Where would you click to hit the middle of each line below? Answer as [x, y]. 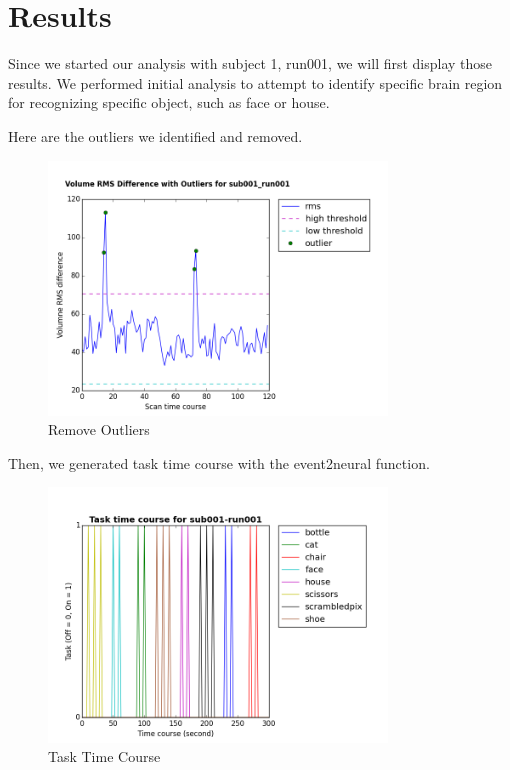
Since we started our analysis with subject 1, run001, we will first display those [250, 63]
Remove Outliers [99, 429]
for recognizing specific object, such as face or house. [169, 102]
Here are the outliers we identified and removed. [155, 135]
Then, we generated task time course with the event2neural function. [219, 462]
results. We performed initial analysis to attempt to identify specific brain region [255, 82]
